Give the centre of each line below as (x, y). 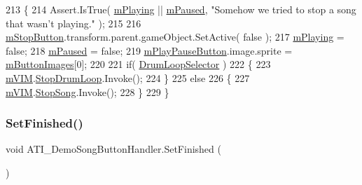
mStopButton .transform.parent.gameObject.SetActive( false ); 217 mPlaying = (175, 37)
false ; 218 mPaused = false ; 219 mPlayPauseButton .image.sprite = (149, 50)
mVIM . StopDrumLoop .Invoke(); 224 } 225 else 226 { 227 (128, 77)
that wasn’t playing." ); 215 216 (74, 23)
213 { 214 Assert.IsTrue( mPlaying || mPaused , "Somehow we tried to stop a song (181, 9)
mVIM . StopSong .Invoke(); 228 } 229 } (88, 91)
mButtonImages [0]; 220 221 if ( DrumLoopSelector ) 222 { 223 (138, 64)
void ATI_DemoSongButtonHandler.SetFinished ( (113, 149)
